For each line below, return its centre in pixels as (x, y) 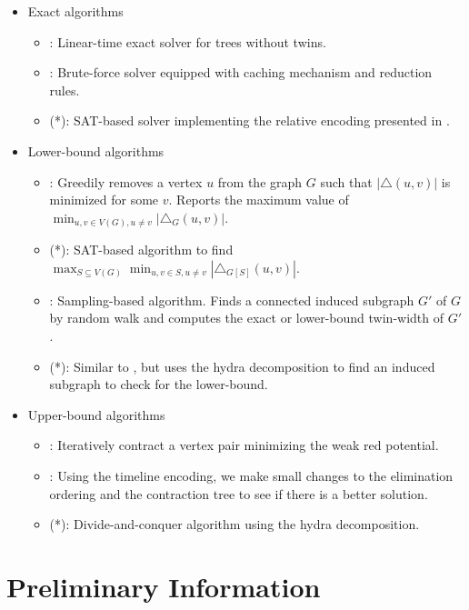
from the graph (260, 181)
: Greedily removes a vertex (126, 181)
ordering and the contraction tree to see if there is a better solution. (239, 493)
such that (346, 181)
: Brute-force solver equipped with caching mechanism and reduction (241, 72)
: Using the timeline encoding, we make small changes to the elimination (251, 476)
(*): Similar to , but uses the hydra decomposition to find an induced (242, 366)
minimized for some (104, 200)
